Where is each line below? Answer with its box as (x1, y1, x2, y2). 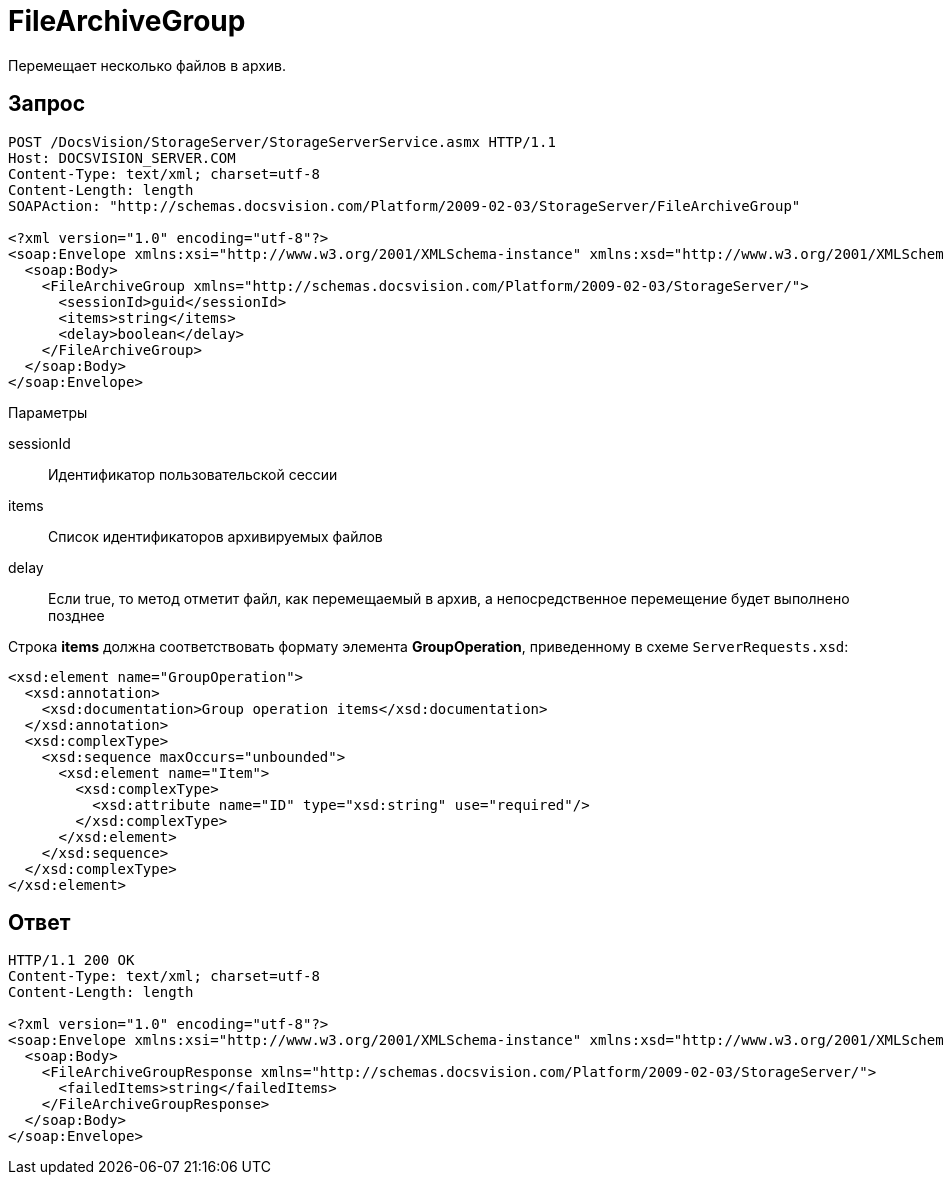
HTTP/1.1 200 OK (8, 952, 135, 969)
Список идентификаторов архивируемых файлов (48, 527, 383, 545)
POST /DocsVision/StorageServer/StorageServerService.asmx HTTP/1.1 (8, 133, 556, 150)
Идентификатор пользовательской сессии (48, 465, 338, 483)
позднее (48, 606, 105, 624)
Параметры (8, 403, 88, 421)
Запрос (8, 91, 86, 117)
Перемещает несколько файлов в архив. (8, 56, 287, 74)
